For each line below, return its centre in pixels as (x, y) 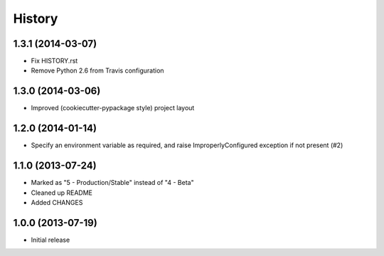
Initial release (50, 240)
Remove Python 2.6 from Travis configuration (97, 70)
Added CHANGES (57, 202)
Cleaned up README (62, 193)
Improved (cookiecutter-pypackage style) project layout (113, 108)
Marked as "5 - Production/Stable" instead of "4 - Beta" (113, 183)
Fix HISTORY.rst (54, 61)
